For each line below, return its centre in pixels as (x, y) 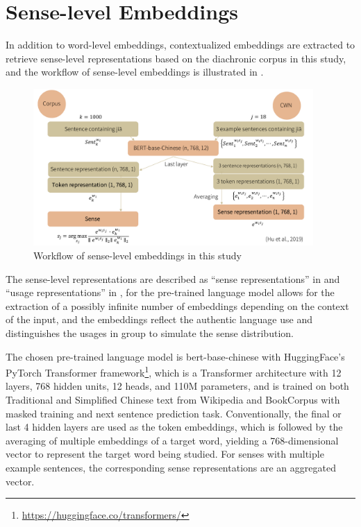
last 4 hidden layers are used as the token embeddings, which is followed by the (174, 427)
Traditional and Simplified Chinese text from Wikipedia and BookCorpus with (173, 400)
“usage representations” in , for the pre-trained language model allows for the (170, 292)
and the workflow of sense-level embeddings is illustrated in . (135, 72)
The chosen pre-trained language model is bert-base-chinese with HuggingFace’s (175, 356)
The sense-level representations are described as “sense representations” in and (173, 278)
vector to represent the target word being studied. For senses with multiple (165, 454)
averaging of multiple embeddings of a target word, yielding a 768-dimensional (172, 440)
